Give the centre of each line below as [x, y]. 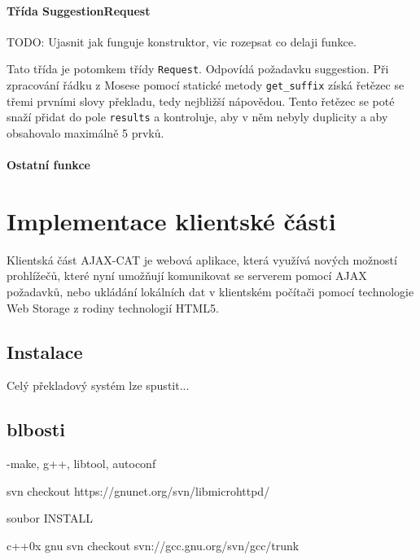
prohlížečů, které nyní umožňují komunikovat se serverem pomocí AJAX [187, 276]
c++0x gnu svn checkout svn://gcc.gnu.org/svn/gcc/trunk [153, 546]
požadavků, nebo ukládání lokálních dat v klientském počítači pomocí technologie [210, 292]
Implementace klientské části [171, 220]
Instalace [45, 351]
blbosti [36, 429]
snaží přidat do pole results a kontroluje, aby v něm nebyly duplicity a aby [197, 117]
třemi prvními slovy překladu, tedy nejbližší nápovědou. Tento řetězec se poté [201, 101]
